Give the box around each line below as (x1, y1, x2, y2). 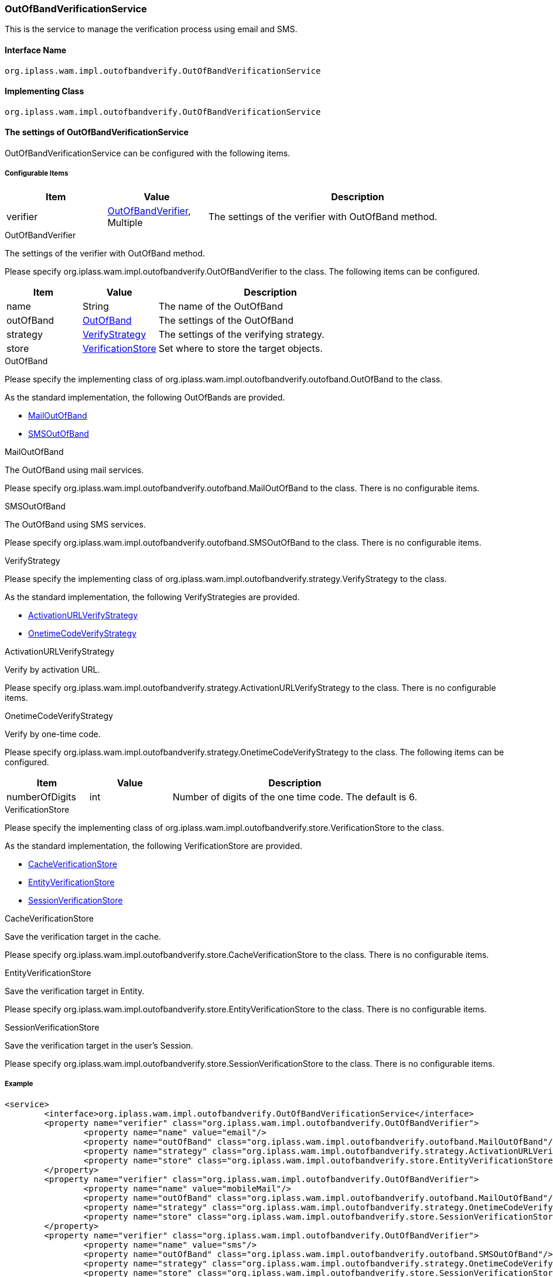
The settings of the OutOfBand (158, 314, 294, 326)
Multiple (107, 216, 143, 228)
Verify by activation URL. (5, 664, 100, 675)
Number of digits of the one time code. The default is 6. (172, 790, 418, 803)
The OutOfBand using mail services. (5, 464, 144, 475)
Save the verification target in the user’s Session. (5, 1040, 193, 1050)
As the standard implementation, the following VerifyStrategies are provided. (5, 591, 300, 602)
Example (5, 1080, 33, 1088)
